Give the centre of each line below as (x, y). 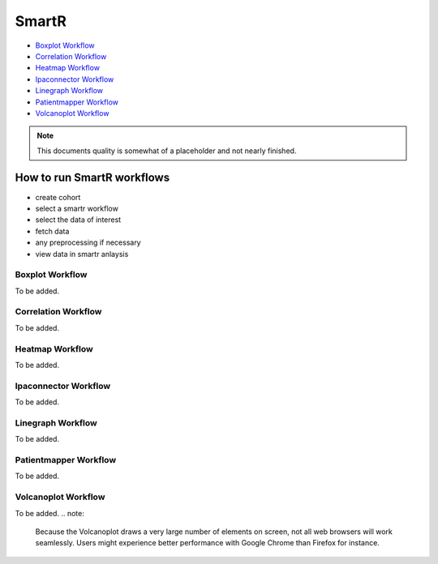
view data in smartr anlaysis (82, 254)
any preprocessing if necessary (88, 242)
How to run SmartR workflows (92, 178)
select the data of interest (78, 220)
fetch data (52, 231)
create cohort (58, 197)
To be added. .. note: (49, 513)
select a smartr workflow (77, 208)
